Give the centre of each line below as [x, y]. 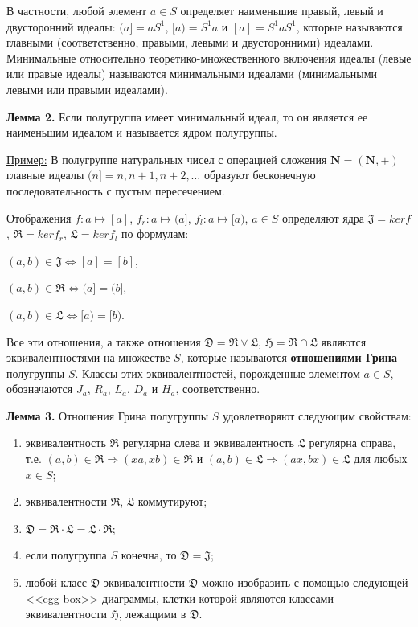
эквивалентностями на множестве [88, 357]
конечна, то [149, 555]
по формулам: [155, 234]
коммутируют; [172, 501]
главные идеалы [45, 175]
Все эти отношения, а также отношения [104, 341]
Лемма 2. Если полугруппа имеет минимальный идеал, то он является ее [187, 116]
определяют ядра [323, 217]
